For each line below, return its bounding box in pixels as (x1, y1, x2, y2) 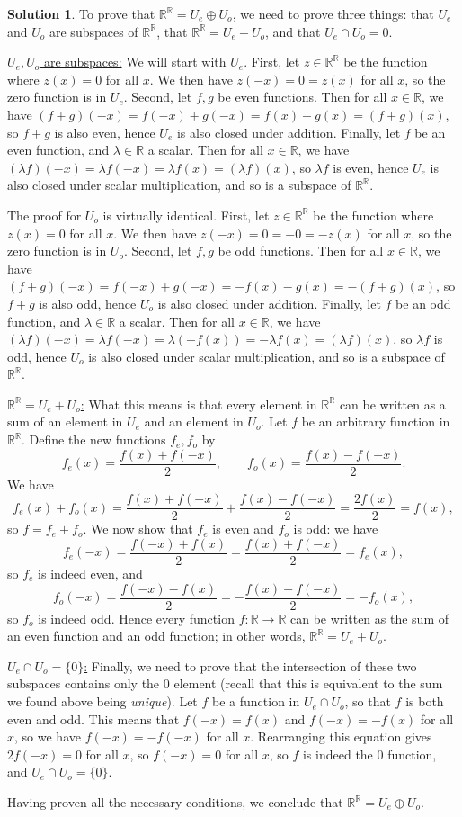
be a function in (212, 692, 300, 711)
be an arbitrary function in (301, 412, 450, 431)
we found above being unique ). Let (7, 692, 198, 711)
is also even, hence (54, 122, 155, 141)
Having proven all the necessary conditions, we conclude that (7, 793, 343, 812)
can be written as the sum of (290, 608, 449, 627)
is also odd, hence (39, 293, 137, 312)
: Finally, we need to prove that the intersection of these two (84, 656, 417, 675)
